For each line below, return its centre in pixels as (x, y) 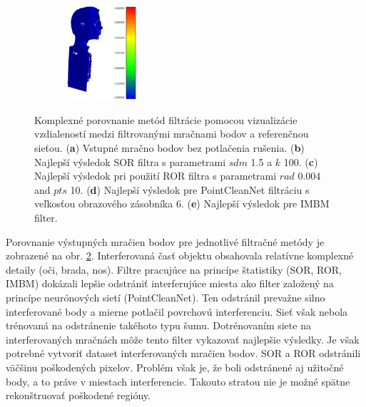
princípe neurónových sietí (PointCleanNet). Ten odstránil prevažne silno (166, 297)
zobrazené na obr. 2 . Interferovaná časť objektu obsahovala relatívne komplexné (180, 256)
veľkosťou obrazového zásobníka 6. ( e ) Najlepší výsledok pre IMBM (182, 203)
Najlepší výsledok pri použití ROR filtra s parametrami (156, 176)
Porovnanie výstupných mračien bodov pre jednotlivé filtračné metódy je (165, 241)
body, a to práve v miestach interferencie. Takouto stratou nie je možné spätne (178, 381)
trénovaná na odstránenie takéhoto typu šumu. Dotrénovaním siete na (158, 325)
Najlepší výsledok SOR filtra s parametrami (130, 161)
